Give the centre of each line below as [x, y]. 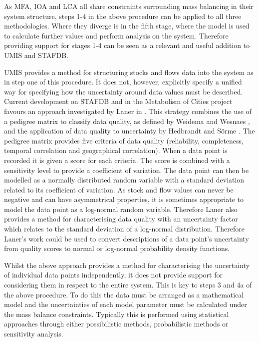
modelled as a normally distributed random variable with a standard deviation [124, 180]
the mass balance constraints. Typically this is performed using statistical [117, 314]
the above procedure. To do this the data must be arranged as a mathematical [124, 294]
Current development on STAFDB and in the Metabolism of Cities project [118, 101]
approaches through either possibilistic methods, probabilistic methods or [116, 324]
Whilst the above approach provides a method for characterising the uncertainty [127, 265]
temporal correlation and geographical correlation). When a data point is [116, 150]
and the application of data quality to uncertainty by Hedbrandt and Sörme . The [129, 131]
